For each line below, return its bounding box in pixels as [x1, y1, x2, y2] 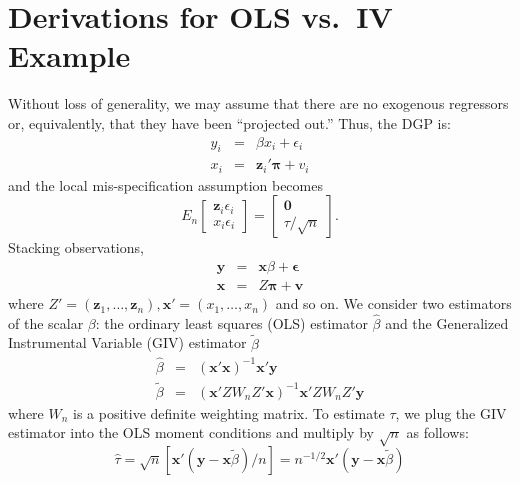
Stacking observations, [8, 237, 144, 258]
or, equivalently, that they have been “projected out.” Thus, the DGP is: [8, 112, 451, 133]
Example [8, 35, 131, 76]
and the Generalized [385, 312, 509, 333]
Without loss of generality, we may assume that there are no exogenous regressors [8, 93, 509, 114]
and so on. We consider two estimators [275, 293, 512, 314]
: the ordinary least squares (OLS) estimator [95, 312, 368, 333]
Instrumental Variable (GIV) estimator [8, 332, 247, 353]
